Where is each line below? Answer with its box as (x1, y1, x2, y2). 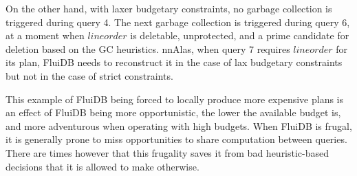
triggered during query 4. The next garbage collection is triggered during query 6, (6, 14, 350, 29)
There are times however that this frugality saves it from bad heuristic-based (6, 145, 329, 159)
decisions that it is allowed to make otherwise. (6, 159, 199, 173)
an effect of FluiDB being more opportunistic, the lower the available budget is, (6, 105, 341, 120)
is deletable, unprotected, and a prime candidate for (130, 28, 349, 43)
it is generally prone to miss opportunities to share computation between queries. (6, 132, 347, 146)
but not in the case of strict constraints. (6, 68, 173, 82)
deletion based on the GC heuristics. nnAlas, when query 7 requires (6, 41, 290, 56)
